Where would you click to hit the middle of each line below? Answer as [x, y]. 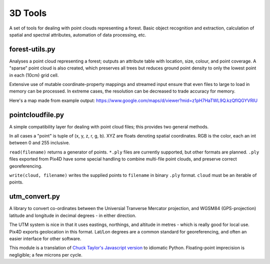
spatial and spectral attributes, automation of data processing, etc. [78, 34]
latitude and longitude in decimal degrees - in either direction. [73, 215]
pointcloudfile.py [37, 115]
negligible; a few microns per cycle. [46, 254]
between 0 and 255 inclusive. [39, 143]
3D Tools [28, 13]
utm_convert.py [34, 197]
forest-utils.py [32, 49]
